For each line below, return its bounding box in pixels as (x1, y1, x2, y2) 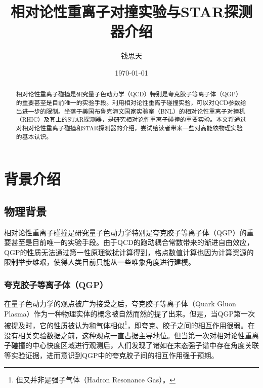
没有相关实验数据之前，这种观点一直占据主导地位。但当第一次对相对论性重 (4, 330, 252, 340)
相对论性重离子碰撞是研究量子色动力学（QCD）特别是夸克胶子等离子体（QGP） (16, 90, 242, 98)
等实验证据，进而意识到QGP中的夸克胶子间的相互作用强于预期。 (4, 349, 218, 360)
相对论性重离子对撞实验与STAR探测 (10, 1, 253, 22)
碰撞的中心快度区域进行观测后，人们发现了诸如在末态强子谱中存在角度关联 (11, 340, 259, 350)
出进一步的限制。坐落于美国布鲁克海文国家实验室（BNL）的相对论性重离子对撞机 (16, 107, 245, 115)
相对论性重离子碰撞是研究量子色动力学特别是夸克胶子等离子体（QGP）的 (4, 227, 247, 237)
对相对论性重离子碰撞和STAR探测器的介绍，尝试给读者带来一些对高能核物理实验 (16, 123, 243, 132)
